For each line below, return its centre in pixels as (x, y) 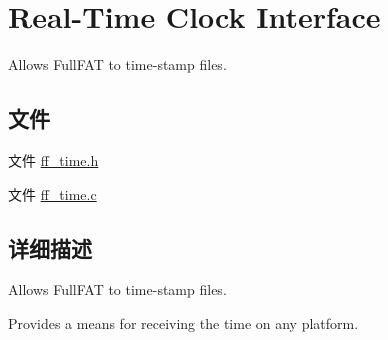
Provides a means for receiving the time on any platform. (183, 322)
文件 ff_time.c (52, 193)
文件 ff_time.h (53, 159)
